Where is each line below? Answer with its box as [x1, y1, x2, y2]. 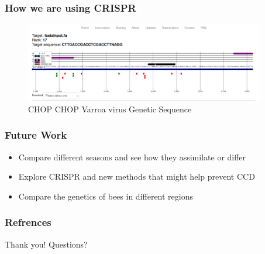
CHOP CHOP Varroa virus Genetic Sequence [28, 102, 192, 115]
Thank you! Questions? [5, 238, 88, 250]
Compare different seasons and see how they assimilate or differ [18, 150, 246, 163]
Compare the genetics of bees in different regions [18, 190, 193, 202]
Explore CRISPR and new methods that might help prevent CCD [18, 170, 255, 183]
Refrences [5, 215, 51, 229]
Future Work [5, 128, 67, 142]
